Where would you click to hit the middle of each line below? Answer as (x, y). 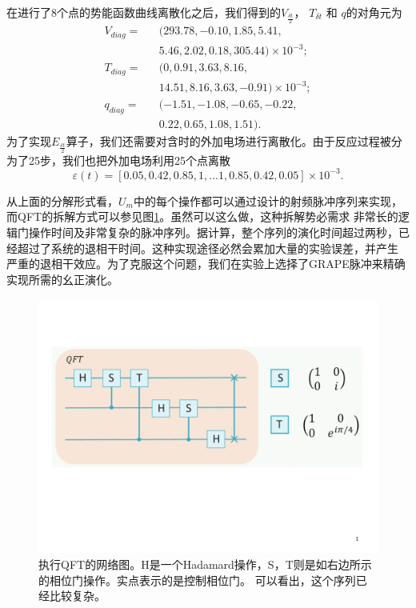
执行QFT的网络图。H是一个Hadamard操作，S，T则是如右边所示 (205, 564)
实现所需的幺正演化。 (62, 279)
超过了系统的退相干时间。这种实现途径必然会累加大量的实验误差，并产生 (208, 248)
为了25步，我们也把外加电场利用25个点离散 (118, 160)
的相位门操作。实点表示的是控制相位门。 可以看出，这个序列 (197, 580)
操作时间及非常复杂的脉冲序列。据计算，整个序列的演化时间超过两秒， (213, 232)
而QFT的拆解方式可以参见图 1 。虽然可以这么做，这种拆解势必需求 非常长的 (202, 216)
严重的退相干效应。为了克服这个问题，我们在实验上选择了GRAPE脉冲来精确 (206, 264)
